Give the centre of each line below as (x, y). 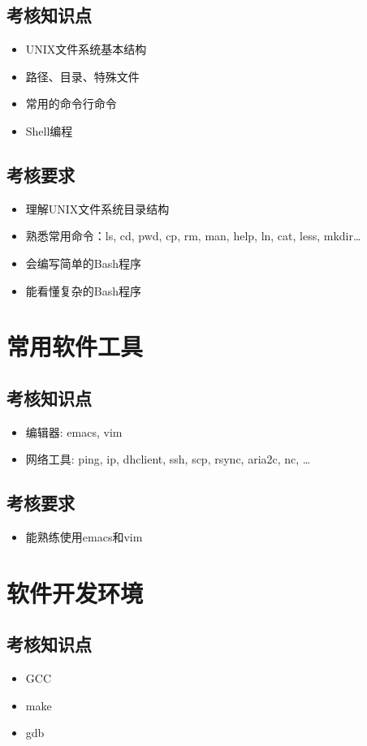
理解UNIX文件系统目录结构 (97, 208)
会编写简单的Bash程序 (84, 263)
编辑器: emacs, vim (74, 431)
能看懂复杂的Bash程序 (84, 290)
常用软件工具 (75, 346)
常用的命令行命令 (71, 103)
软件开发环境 (75, 592)
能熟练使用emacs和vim (84, 537)
